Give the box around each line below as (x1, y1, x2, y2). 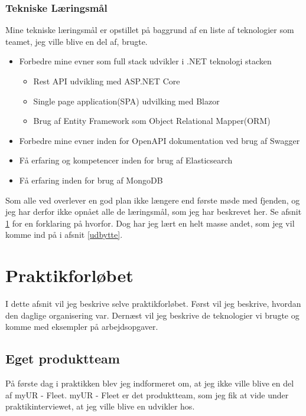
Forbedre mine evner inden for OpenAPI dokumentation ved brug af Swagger (19, 134, 300, 146)
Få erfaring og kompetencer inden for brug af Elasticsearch (19, 154, 233, 166)
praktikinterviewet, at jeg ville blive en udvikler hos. (5, 400, 195, 412)
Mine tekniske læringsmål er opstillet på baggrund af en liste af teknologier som (5, 24, 294, 36)
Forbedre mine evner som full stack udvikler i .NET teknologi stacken (19, 55, 272, 67)
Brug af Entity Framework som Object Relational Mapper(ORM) (33, 114, 271, 127)
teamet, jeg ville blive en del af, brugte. (5, 35, 148, 47)
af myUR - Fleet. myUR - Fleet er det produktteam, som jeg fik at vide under (5, 388, 289, 401)
